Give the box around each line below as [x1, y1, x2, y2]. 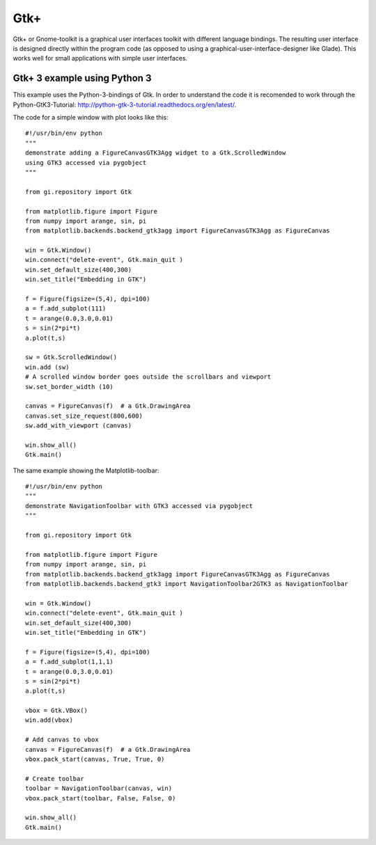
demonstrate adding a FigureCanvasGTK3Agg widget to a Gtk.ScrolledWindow [25, 149, 286, 157]
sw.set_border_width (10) [25, 383, 114, 390]
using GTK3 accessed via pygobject [25, 159, 147, 166]
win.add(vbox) [25, 716, 73, 724]
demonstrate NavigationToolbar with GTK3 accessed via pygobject [25, 502, 253, 510]
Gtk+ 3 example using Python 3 [13, 72, 152, 84]
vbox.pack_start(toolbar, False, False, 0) [25, 794, 176, 802]
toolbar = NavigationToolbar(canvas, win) [25, 784, 173, 793]
